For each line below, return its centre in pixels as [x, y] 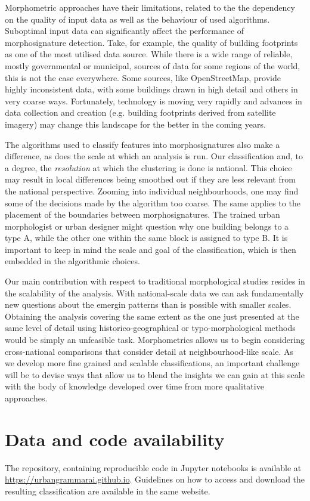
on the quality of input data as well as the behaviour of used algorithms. [137, 19]
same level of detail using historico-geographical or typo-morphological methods [150, 328]
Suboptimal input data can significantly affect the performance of [125, 31]
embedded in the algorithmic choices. [72, 261]
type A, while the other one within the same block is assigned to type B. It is [146, 238]
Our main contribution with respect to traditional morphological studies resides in [155, 281]
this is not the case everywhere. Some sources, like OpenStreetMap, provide [143, 77]
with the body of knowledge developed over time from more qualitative [134, 386]
